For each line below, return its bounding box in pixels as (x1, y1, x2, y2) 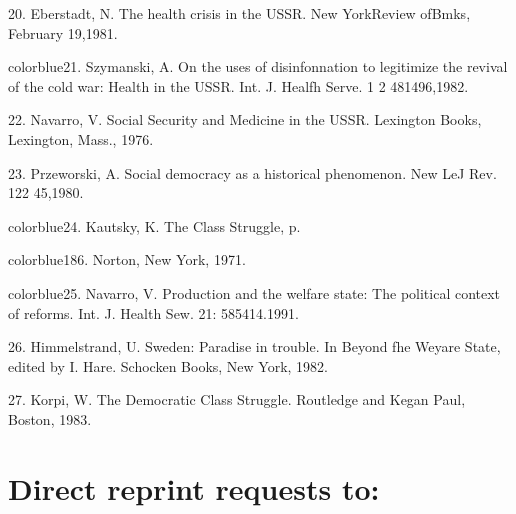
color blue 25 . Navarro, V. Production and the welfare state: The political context (8, 282, 501, 303)
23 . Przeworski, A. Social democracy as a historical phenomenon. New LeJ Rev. (8, 162, 497, 183)
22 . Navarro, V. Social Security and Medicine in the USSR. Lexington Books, (8, 109, 482, 130)
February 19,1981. (8, 22, 118, 43)
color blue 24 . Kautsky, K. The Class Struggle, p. (8, 215, 301, 236)
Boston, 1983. (8, 408, 92, 429)
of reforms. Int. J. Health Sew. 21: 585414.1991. (8, 302, 299, 323)
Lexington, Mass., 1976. (8, 128, 154, 149)
